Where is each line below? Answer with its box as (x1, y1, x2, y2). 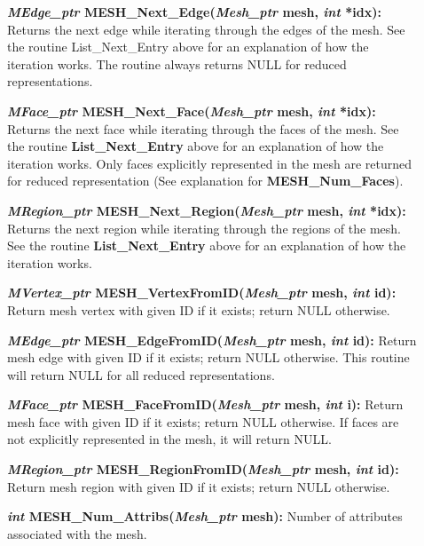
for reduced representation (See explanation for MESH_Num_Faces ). (7, 171, 404, 190)
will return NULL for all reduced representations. (7, 365, 275, 384)
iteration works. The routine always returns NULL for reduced (7, 54, 347, 73)
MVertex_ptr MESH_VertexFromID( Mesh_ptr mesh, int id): (7, 283, 397, 302)
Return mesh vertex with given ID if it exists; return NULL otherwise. (7, 300, 390, 319)
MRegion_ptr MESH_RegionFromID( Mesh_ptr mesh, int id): (7, 460, 399, 479)
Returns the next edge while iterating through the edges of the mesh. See (7, 20, 405, 38)
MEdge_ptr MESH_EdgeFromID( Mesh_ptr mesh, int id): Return (7, 330, 417, 349)
